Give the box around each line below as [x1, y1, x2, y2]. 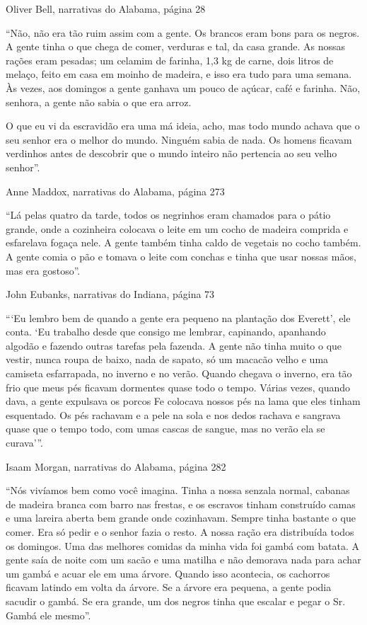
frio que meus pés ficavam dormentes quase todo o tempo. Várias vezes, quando [6, 379, 351, 394]
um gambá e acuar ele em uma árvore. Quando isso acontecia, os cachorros [6, 566, 330, 580]
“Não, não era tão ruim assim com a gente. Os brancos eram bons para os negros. [6, 25, 360, 40]
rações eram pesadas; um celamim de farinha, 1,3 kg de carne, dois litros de [6, 52, 334, 67]
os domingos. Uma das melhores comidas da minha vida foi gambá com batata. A [6, 538, 360, 553]
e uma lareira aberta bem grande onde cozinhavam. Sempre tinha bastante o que [6, 510, 356, 525]
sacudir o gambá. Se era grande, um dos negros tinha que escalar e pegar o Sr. [6, 593, 346, 608]
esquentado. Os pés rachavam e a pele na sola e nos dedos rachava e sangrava [6, 407, 341, 422]
